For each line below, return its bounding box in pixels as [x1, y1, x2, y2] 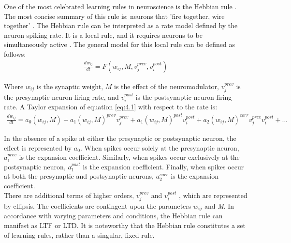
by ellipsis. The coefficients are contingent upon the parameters [4, 200, 191, 211]
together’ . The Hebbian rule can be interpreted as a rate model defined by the [4, 20, 238, 30]
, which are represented [179, 190, 247, 200]
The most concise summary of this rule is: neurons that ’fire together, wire [4, 11, 225, 21]
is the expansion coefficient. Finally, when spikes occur [83, 161, 244, 171]
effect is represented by [4, 142, 72, 152]
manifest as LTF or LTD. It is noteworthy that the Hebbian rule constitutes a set [4, 220, 246, 230]
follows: [4, 48, 26, 59]
